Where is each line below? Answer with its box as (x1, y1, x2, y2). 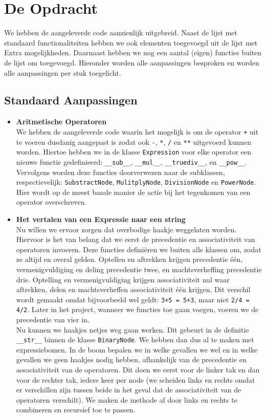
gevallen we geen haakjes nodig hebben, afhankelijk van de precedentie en (16, 354, 247, 365)
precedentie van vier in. (16, 314, 90, 325)
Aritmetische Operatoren (16, 116, 107, 127)
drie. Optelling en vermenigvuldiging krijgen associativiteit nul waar (16, 274, 230, 284)
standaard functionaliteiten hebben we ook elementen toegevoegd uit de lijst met (4, 37, 258, 48)
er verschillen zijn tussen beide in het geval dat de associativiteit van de (16, 384, 241, 395)
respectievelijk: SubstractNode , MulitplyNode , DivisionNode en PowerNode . (16, 177, 256, 187)
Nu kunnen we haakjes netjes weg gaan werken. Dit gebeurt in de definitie (16, 324, 249, 335)
